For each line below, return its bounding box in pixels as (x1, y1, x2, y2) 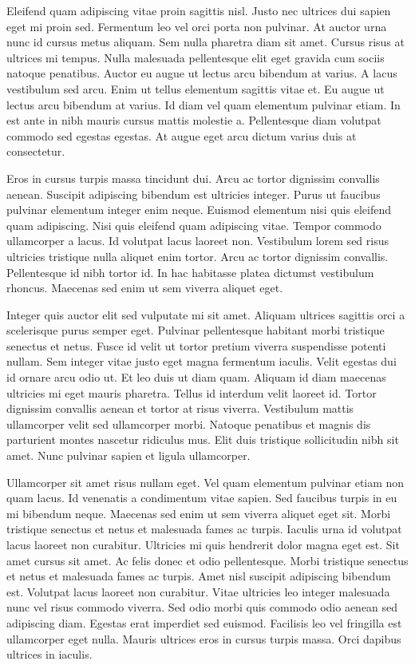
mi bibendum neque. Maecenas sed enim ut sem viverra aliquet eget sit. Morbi (6, 505, 391, 521)
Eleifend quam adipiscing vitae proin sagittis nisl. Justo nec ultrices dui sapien (6, 2, 391, 18)
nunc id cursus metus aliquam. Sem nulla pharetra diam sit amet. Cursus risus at (6, 34, 405, 50)
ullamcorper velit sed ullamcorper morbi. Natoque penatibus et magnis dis (6, 415, 371, 432)
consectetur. (6, 143, 65, 160)
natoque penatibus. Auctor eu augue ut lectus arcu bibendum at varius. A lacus (6, 65, 397, 81)
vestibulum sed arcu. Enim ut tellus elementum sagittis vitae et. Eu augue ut (6, 80, 385, 97)
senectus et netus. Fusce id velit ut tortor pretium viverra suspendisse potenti (6, 337, 386, 354)
